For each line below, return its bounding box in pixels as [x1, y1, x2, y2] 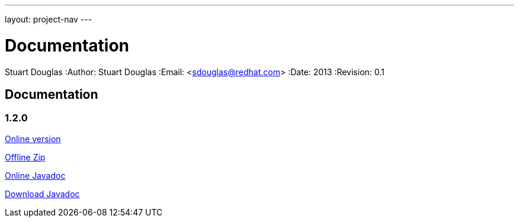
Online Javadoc [5, 170, 66, 181]
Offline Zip [5, 152, 46, 162]
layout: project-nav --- [5, 14, 92, 24]
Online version [5, 133, 61, 144]
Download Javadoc [5, 188, 80, 199]
